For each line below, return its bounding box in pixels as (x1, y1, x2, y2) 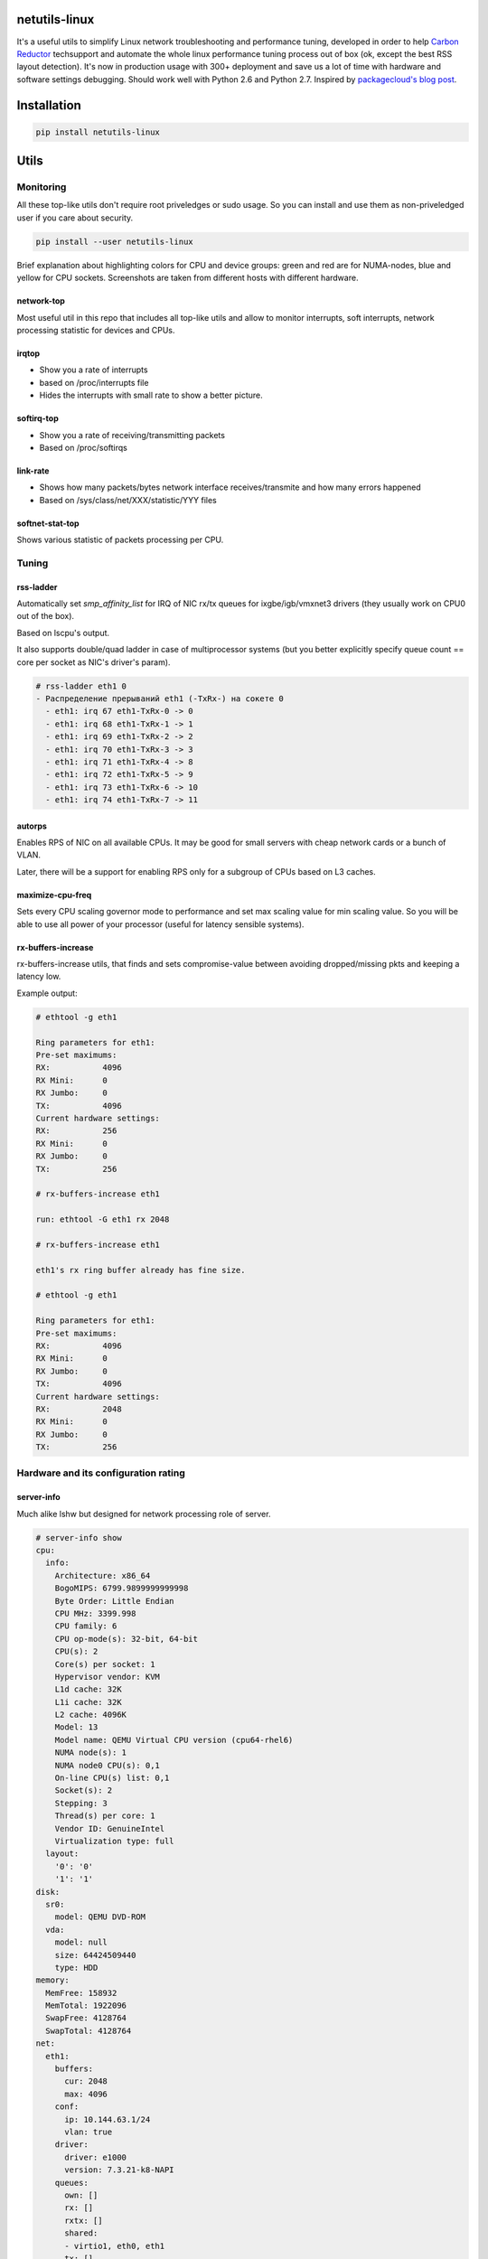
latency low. (16, 971, 61, 982)
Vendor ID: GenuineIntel (54, 1823, 165, 1833)
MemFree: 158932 (45, 1988, 117, 1998)
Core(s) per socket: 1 (54, 1659, 155, 1669)
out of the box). (16, 611, 75, 622)
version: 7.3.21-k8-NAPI (64, 2165, 175, 2175)
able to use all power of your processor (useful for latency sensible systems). (16, 918, 305, 930)
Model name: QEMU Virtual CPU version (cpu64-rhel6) (54, 1735, 294, 1745)
